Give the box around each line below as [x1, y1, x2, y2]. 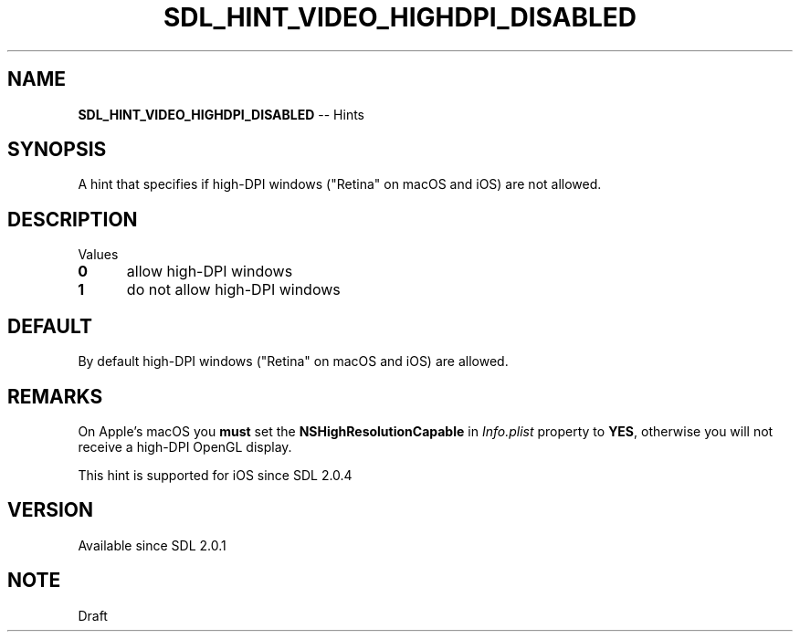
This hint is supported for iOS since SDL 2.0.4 [78, 466, 353, 483]
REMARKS [7, 384, 103, 408]
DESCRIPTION [7, 207, 138, 231]
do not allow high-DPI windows [126, 280, 341, 299]
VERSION [7, 498, 94, 522]
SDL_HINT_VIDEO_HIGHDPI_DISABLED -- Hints [78, 106, 365, 122]
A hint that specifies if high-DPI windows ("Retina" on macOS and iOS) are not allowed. [78, 176, 602, 193]
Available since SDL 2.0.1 [78, 537, 226, 553]
